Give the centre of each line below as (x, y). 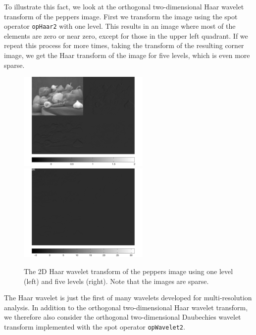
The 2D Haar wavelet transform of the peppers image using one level (128, 271)
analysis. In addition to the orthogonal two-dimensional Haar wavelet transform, (126, 307)
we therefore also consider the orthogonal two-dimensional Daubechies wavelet (123, 317)
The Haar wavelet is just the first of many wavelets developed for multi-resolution (128, 298)
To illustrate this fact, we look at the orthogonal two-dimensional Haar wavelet (124, 6)
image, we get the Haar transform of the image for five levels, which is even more (127, 55)
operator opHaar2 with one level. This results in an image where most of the (120, 26)
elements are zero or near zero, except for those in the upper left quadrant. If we (126, 35)
